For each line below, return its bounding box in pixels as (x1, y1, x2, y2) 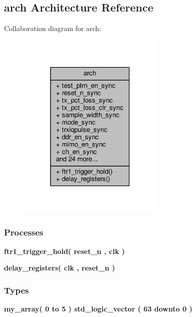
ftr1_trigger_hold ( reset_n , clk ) (4, 245, 125, 256)
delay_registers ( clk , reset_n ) (4, 262, 115, 273)
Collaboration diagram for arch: (4, 23, 101, 33)
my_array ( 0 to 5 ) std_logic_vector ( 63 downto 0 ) (4, 303, 192, 314)
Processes (4, 226, 43, 238)
